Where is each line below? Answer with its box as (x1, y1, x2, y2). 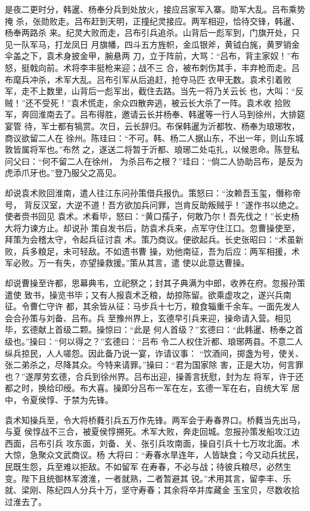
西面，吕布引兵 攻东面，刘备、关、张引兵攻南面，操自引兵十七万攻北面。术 (5, 436, 300, 449)
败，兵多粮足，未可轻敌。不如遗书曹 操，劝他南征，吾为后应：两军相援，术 (5, 244, 300, 257)
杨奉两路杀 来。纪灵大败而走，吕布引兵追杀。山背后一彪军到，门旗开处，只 (5, 26, 300, 39)
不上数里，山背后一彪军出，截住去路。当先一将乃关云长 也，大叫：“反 (29, 85, 304, 97)
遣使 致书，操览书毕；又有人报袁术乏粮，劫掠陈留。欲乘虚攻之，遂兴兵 (5, 288, 283, 301)
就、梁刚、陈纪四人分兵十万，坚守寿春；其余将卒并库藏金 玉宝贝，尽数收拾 (5, 484, 300, 496)
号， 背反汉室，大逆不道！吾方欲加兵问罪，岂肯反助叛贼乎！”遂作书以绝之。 (5, 198, 304, 210)
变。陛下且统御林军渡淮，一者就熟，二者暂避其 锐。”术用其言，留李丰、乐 (5, 472, 292, 484)
